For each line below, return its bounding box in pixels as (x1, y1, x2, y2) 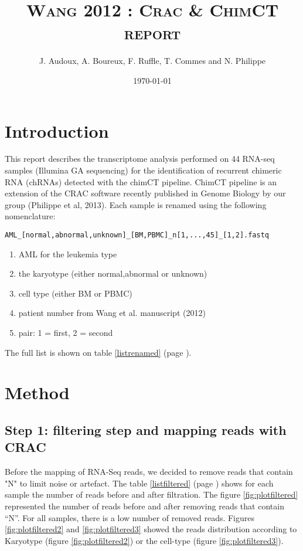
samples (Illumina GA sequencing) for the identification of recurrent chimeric (5, 164, 282, 176)
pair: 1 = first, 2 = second (18, 326, 113, 339)
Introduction (5, 118, 109, 142)
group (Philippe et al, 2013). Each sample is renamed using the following (5, 198, 267, 210)
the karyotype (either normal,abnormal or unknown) (18, 267, 207, 280)
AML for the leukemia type (18, 247, 117, 260)
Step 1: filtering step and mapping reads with (5, 420, 287, 438)
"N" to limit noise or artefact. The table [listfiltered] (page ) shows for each (5, 477, 274, 489)
